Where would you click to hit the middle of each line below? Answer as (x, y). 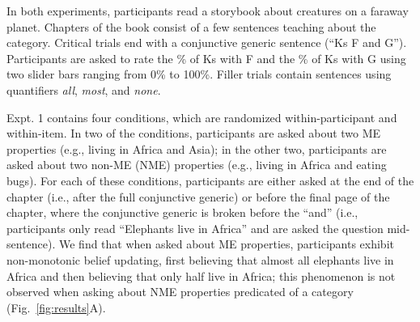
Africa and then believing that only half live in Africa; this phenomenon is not (201, 275)
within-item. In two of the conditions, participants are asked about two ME (194, 133)
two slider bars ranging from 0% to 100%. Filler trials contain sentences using (199, 74)
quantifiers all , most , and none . (84, 89)
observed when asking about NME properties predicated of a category (180, 292)
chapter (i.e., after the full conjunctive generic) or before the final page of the (198, 196)
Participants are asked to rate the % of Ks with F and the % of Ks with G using (206, 58)
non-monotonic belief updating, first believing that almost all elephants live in (200, 259)
